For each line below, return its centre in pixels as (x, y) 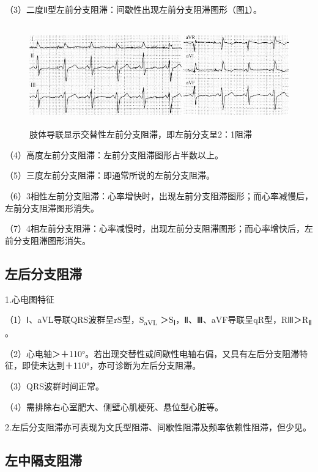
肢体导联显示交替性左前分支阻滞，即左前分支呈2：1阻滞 (141, 134)
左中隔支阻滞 (43, 460)
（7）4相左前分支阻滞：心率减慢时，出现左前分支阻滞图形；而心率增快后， (155, 228)
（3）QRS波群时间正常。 (54, 386)
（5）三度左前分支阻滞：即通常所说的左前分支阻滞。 (110, 175)
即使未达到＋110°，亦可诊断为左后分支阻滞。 (111, 365)
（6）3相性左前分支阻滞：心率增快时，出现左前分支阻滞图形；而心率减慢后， (159, 195)
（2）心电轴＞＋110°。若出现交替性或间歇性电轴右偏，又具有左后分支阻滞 (152, 353)
